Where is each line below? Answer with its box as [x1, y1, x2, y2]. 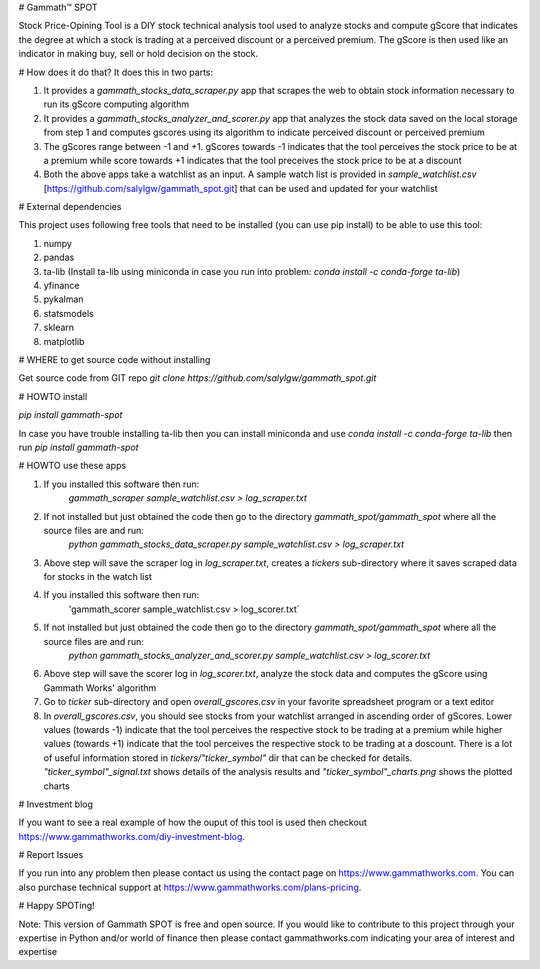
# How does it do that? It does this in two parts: [18, 66, 214, 78]
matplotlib [43, 335, 85, 347]
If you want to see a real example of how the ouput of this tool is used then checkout [18, 816, 367, 829]
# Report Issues [18, 849, 84, 861]
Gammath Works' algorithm [43, 681, 157, 694]
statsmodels [43, 307, 94, 319]
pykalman [43, 293, 84, 305]
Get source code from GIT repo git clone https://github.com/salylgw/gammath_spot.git [18, 372, 377, 384]
